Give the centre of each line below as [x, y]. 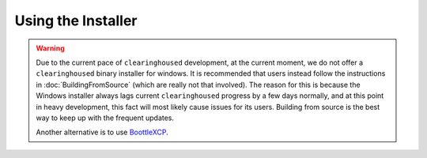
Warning [50, 48]
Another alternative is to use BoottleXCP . [102, 132]
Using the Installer [76, 21]
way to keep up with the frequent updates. [105, 118]
